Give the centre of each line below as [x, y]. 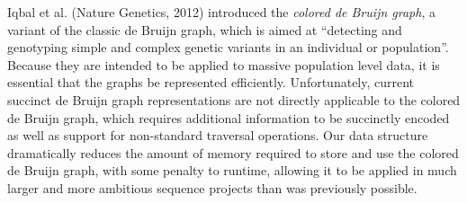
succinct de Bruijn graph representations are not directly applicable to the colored [234, 99]
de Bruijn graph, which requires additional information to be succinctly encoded [229, 117]
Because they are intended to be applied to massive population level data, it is [224, 64]
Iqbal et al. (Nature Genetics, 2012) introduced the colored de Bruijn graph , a [221, 12]
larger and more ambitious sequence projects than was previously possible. [212, 187]
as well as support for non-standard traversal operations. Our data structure [218, 135]
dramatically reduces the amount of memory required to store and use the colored [233, 152]
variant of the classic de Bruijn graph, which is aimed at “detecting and [205, 29]
